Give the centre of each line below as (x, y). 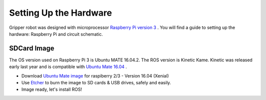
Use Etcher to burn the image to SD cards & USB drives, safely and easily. (96, 83)
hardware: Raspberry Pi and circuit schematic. (56, 34)
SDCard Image (32, 48)
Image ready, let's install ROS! (52, 89)
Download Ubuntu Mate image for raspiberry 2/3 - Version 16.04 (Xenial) (95, 75)
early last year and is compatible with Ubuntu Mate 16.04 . (68, 67)
